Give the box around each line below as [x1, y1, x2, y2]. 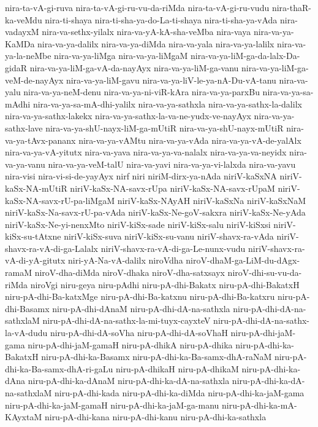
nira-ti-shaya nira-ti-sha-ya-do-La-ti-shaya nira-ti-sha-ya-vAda [45, 13, 278, 26]
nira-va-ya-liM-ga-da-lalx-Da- [191, 49, 300, 62]
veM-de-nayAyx [5, 73, 64, 86]
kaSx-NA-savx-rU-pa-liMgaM [5, 194, 115, 206]
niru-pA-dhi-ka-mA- [222, 398, 297, 411]
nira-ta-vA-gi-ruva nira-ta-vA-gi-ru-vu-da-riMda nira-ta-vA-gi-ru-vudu [5, 1, 270, 14]
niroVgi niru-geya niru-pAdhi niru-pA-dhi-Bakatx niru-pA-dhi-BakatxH [30, 278, 300, 291]
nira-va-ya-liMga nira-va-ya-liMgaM [54, 49, 188, 62]
